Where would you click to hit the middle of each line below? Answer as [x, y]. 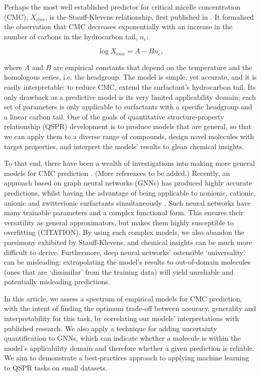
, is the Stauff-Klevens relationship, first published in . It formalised [149, 16]
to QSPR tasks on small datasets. [56, 368]
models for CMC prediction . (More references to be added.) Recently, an [117, 173]
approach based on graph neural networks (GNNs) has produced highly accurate [128, 183]
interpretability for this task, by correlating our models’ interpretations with [121, 318]
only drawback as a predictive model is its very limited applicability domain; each [130, 97]
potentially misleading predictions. [57, 281]
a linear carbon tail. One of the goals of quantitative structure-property [114, 116]
